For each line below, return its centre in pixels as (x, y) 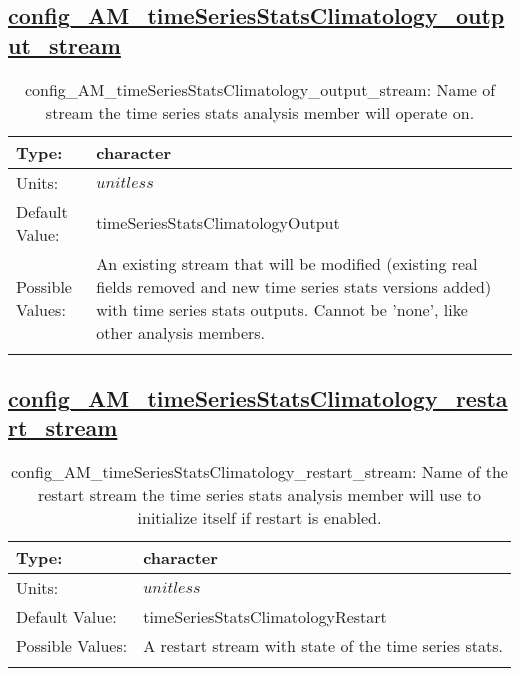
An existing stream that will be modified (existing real (287, 263)
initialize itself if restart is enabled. (259, 518)
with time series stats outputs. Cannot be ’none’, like (282, 309)
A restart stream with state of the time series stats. (323, 646)
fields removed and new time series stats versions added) (294, 286)
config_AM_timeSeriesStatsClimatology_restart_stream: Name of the (259, 472)
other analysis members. (181, 332)
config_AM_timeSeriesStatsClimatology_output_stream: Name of (260, 89)
